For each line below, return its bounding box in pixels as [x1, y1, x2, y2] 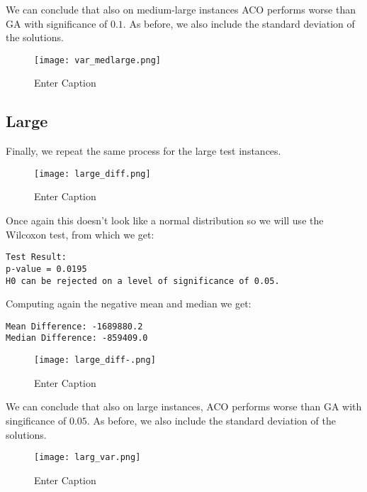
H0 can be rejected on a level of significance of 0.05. [6, 275, 280, 286]
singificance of [6, 412, 67, 427]
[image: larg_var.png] [34, 452, 141, 463]
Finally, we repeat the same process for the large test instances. [6, 143, 281, 158]
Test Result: [6, 252, 67, 263]
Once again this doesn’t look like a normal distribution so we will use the [6, 213, 324, 228]
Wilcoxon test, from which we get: [6, 226, 154, 241]
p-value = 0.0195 [6, 263, 87, 274]
